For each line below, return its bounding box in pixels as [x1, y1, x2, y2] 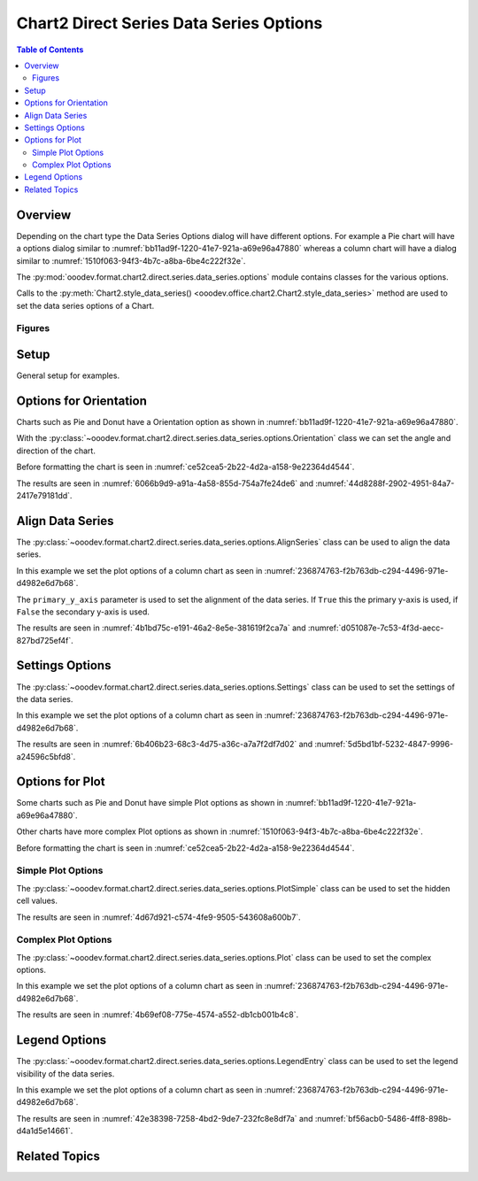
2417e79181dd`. [16, 490, 73, 501]
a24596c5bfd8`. [16, 751, 76, 761]
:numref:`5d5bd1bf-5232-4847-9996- [314, 739, 454, 750]
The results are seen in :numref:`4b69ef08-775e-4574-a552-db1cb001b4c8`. [16, 1009, 299, 1020]
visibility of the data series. [16, 1068, 115, 1079]
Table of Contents [16, 44, 84, 55]
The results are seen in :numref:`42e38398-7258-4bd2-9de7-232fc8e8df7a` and [16, 1113, 313, 1123]
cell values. [16, 895, 58, 907]
